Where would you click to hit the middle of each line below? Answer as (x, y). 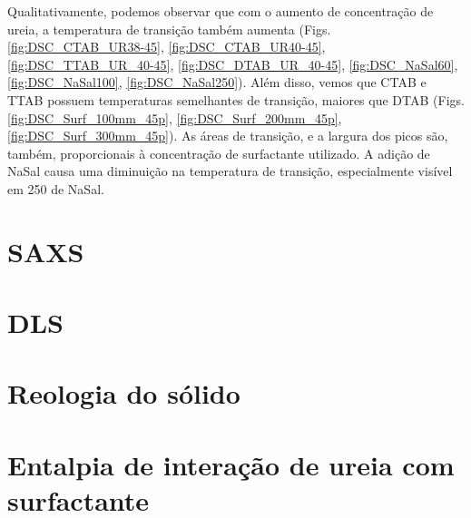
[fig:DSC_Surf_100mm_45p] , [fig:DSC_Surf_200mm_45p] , (175, 117)
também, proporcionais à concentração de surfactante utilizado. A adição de (219, 153)
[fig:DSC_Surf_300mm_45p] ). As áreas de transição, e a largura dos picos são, (228, 136)
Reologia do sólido (124, 393)
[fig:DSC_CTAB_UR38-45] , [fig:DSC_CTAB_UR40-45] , (167, 47)
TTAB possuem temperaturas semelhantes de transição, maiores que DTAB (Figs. (236, 99)
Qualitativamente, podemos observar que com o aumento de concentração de (221, 11)
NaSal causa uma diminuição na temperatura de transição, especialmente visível (230, 171)
